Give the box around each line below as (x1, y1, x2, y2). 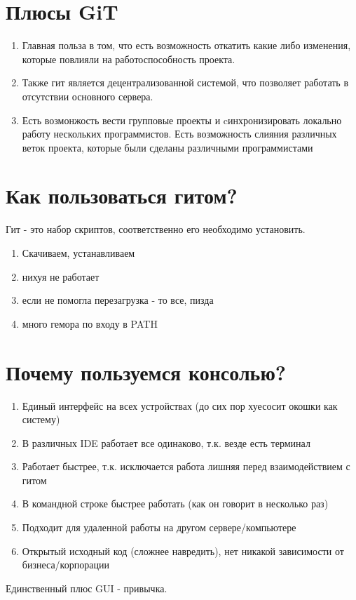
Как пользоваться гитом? (6, 181, 238, 210)
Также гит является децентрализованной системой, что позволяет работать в (22, 75, 349, 90)
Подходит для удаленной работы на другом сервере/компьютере (22, 520, 296, 535)
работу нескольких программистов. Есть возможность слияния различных (22, 126, 337, 141)
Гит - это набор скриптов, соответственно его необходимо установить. (6, 222, 306, 236)
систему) (22, 412, 60, 427)
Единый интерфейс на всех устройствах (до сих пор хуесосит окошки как (22, 398, 338, 413)
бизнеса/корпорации (22, 557, 109, 572)
